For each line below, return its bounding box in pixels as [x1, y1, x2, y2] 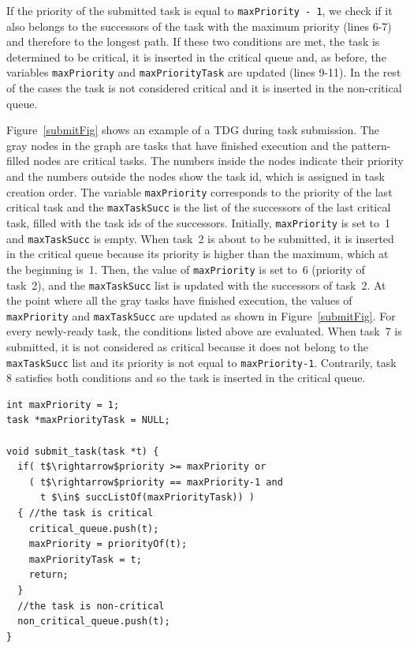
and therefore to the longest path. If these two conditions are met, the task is [6, 33, 380, 50]
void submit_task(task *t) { [6, 445, 159, 457]
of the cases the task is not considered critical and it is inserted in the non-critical [6, 80, 402, 96]
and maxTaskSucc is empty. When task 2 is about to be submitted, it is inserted [6, 230, 394, 246]
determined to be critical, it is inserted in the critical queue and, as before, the [6, 48, 386, 65]
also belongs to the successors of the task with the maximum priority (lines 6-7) [6, 17, 392, 34]
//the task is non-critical [17, 600, 165, 612]
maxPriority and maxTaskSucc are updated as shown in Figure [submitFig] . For [6, 307, 396, 324]
